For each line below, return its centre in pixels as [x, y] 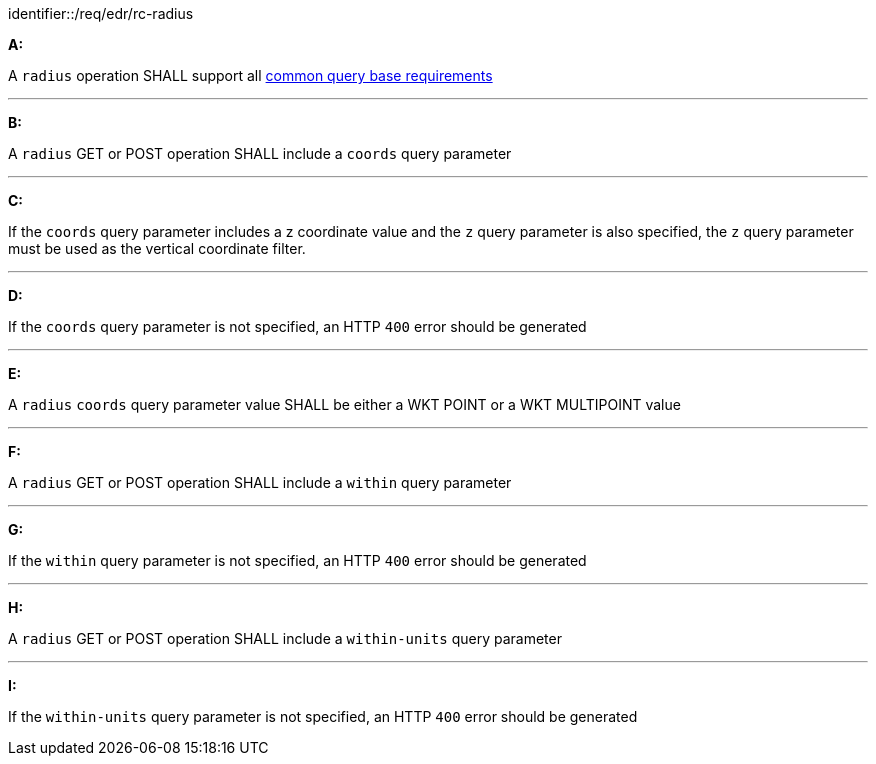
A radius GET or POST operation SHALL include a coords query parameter [260, 153]
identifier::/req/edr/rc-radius [101, 13]
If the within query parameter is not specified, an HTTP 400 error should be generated [297, 560]
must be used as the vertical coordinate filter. [157, 248]
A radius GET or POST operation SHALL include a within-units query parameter [285, 638]
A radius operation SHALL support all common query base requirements [250, 75]
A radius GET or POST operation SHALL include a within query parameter [260, 482]
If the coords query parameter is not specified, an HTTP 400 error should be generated [297, 326]
